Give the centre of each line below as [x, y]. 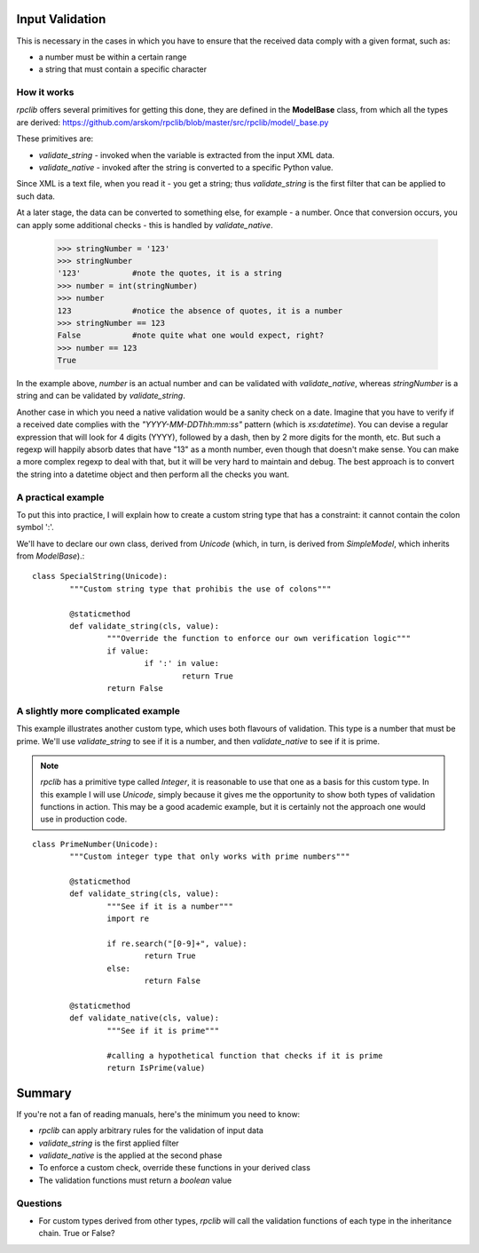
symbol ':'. [35, 527]
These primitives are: [55, 139]
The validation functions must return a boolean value [135, 1180]
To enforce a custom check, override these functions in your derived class [174, 1168]
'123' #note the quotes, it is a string [170, 274]
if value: [128, 651]
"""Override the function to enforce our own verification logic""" [259, 638]
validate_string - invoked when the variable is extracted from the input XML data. [187, 155]
